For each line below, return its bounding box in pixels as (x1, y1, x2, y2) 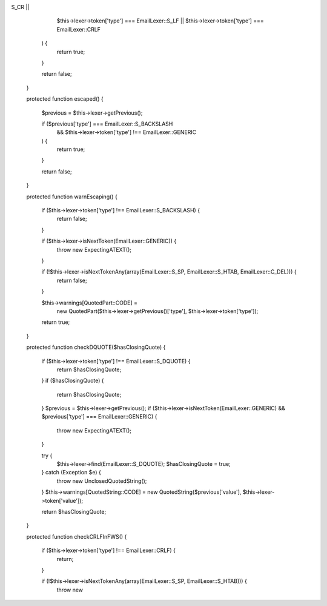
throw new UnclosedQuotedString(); (56, 477, 147, 485)
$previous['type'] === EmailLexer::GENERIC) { (41, 413, 157, 420)
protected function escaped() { (26, 95, 104, 103)
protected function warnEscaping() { (26, 193, 117, 200)
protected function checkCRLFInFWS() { (26, 533, 127, 540)
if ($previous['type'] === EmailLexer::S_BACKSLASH (41, 120, 173, 127)
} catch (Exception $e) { (41, 469, 101, 476)
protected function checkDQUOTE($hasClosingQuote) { (26, 343, 166, 351)
